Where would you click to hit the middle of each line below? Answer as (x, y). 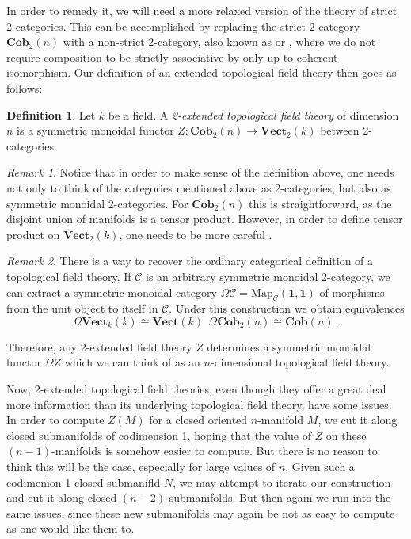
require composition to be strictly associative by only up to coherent (172, 57)
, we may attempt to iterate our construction (282, 482)
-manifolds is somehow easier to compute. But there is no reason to (215, 451)
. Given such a (320, 467)
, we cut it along (358, 420)
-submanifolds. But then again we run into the (278, 497)
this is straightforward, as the (320, 203)
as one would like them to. (70, 528)
